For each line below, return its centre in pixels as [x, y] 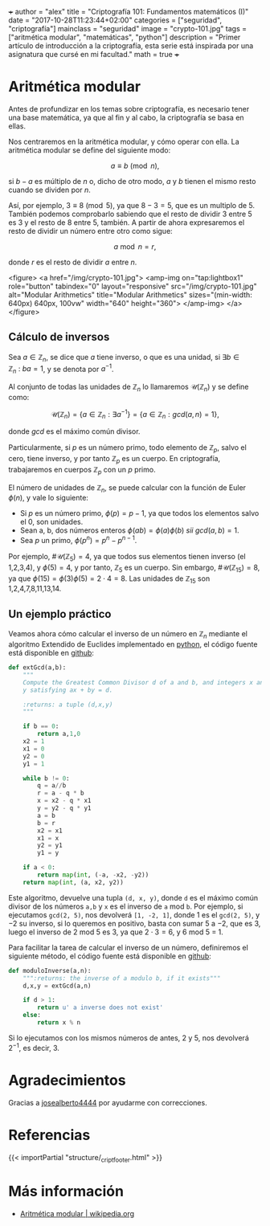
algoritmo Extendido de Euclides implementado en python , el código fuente [133, 644]
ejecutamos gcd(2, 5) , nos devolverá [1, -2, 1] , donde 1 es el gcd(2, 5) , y [134, 914]
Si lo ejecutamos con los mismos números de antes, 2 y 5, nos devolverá [129, 1038]
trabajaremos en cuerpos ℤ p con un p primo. [82, 470]
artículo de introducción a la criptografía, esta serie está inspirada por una [131, 46]
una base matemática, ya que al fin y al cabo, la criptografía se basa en [126, 117]
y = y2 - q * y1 [64, 808]
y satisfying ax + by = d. [68, 690]
